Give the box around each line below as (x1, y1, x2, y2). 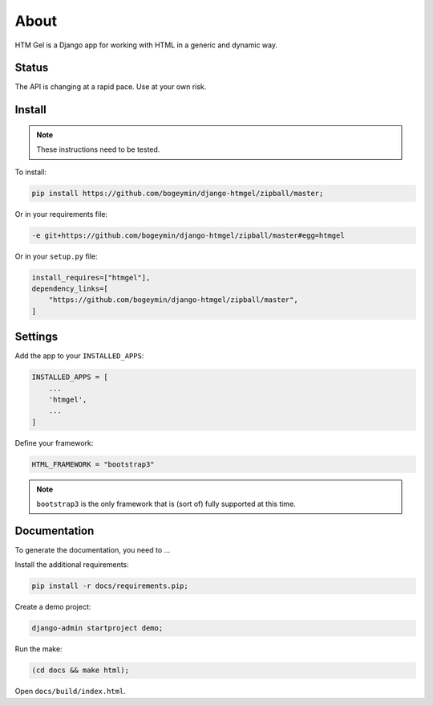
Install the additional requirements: (14, 560, 130, 569)
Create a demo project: (14, 602, 91, 612)
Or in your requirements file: (14, 209, 108, 218)
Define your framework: (14, 438, 94, 447)
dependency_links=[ (31, 284, 108, 293)
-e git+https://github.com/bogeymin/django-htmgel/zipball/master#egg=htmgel (31, 231, 345, 240)
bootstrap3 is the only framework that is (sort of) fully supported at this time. (36, 499, 296, 509)
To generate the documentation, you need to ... (14, 545, 171, 555)
